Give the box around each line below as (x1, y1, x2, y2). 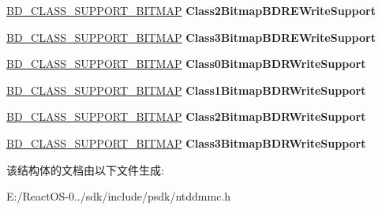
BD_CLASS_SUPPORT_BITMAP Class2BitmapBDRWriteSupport (6, 108, 366, 125)
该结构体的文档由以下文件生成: (6, 161, 164, 178)
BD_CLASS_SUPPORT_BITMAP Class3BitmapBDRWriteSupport (6, 134, 366, 151)
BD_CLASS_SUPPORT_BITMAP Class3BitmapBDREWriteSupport (6, 28, 376, 45)
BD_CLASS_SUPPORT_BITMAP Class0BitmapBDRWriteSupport (6, 55, 366, 72)
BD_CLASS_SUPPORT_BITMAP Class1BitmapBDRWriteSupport (6, 81, 366, 98)
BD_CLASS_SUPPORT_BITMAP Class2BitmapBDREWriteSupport (6, 2, 376, 18)
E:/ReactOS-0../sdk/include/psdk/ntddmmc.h (6, 188, 231, 204)
